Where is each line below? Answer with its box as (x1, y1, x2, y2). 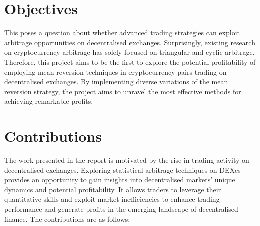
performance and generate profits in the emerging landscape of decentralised (4, 203, 238, 214)
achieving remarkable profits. (4, 96, 93, 106)
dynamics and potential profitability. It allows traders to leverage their (4, 184, 221, 194)
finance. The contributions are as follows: (4, 213, 131, 224)
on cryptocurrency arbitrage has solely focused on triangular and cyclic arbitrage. (4, 47, 255, 57)
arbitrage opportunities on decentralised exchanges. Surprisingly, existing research (4, 37, 255, 47)
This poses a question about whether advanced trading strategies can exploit (4, 27, 240, 38)
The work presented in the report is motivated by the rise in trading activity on (4, 155, 249, 165)
